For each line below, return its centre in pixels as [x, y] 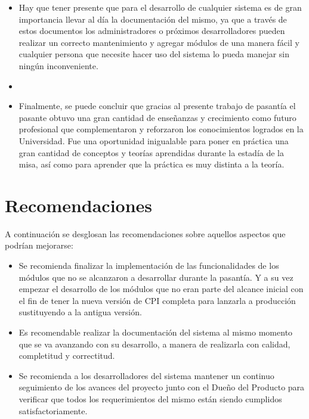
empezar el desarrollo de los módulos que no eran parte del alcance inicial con [161, 289]
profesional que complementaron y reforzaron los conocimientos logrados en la [161, 129]
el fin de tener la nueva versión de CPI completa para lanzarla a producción [157, 300]
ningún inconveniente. [58, 65]
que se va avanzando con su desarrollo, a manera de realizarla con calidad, [154, 344]
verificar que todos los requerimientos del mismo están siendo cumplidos [150, 398]
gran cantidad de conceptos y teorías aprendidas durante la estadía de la [151, 152]
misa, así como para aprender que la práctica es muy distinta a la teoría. [152, 164]
